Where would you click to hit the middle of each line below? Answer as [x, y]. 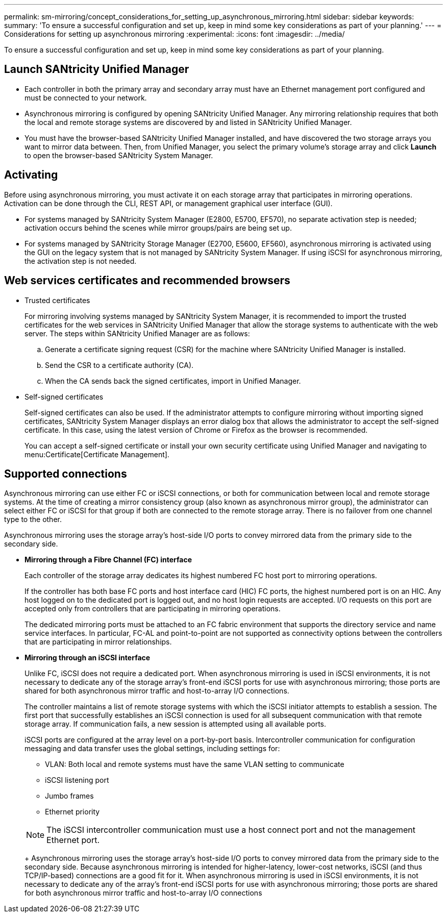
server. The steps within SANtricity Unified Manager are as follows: [137, 333]
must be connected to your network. [86, 97]
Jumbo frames [69, 796]
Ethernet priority [72, 812]
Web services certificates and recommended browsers [147, 281]
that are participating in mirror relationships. [98, 642]
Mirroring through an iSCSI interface [88, 658]
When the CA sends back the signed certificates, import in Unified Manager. [173, 381]
